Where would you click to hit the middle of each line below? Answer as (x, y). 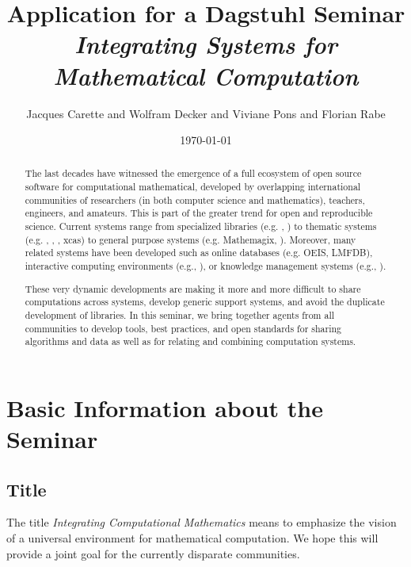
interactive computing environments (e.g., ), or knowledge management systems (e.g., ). (205, 266)
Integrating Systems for (206, 44)
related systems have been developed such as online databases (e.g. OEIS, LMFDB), (199, 253)
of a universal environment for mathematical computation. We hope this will (192, 538)
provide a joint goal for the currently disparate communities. (153, 553)
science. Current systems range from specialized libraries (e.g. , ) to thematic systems (201, 226)
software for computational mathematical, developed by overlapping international (193, 187)
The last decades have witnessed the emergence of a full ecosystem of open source (193, 173)
